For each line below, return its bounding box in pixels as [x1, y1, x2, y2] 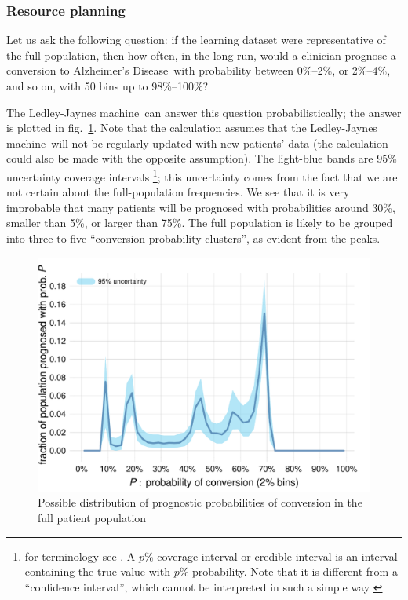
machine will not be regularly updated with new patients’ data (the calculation [6, 134, 388, 151]
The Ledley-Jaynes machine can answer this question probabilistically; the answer [6, 104, 402, 120]
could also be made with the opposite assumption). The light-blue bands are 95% [6, 150, 397, 166]
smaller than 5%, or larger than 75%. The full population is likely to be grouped [6, 214, 393, 231]
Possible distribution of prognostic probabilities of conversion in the [38, 494, 362, 510]
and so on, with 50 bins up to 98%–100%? [6, 78, 209, 93]
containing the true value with [24, 563, 170, 580]
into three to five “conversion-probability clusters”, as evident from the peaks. [6, 230, 381, 246]
